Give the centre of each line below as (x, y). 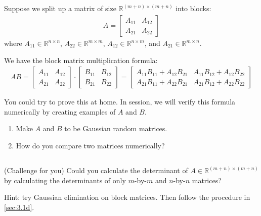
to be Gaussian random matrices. (116, 128)
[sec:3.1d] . (19, 207)
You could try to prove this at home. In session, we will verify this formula (120, 102)
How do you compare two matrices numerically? (90, 146)
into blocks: (193, 8)
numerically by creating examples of (60, 111)
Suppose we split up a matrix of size (60, 8)
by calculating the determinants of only (65, 180)
